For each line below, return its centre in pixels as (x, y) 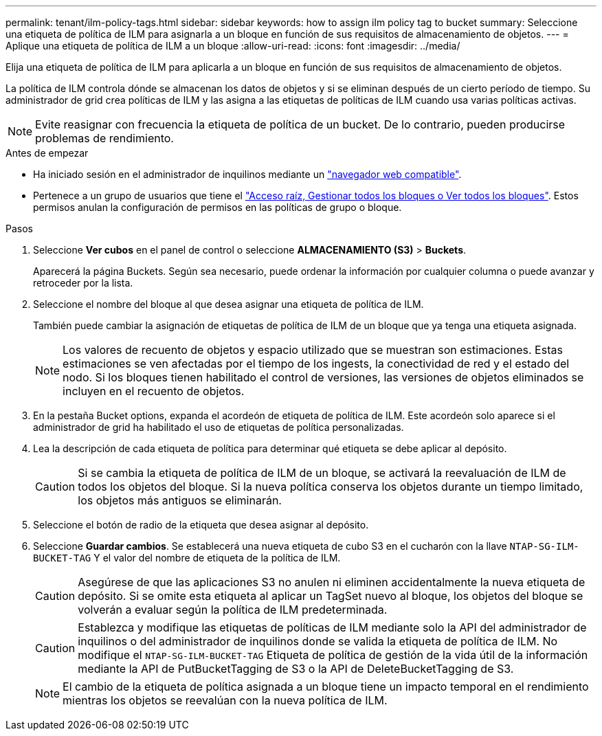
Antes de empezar (47, 153)
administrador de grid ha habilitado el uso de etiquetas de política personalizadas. (219, 427)
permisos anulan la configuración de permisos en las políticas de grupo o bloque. (218, 207)
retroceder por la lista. (83, 283)
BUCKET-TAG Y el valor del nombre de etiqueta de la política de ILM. (187, 558)
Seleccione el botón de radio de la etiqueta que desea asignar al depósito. (201, 525)
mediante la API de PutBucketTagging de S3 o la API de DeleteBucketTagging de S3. (296, 669)
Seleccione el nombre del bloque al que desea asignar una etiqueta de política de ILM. (228, 304)
